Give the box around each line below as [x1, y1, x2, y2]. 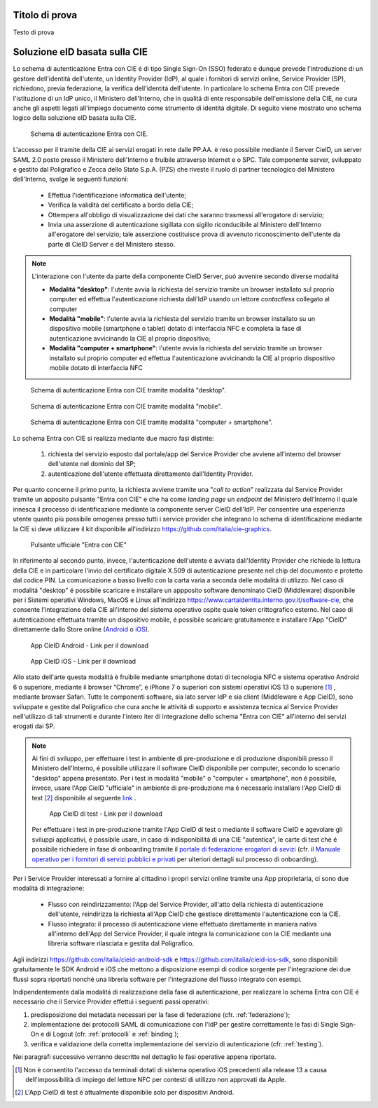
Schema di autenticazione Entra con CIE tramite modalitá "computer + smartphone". [30, 418, 273, 427]
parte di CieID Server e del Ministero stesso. [48, 240, 176, 248]
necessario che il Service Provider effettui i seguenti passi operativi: [13, 997, 209, 1006]
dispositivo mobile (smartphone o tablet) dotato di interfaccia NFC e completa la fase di [49, 324, 302, 333]
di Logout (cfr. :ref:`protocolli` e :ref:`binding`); [45, 1030, 179, 1039]
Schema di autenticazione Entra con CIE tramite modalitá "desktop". [30, 386, 227, 395]
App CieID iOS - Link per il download [30, 657, 136, 665]
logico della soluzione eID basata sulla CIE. [13, 114, 136, 122]
